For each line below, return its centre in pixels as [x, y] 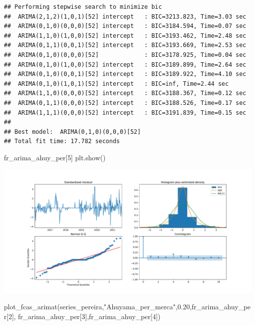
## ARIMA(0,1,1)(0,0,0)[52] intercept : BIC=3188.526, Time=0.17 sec [125, 103]
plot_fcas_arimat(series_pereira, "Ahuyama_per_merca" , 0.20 [97, 307]
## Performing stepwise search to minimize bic [83, 7]
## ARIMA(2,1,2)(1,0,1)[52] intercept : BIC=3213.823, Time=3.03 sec [125, 16]
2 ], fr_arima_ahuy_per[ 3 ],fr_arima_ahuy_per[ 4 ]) [85, 316]
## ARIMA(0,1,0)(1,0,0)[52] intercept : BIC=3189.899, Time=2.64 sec [125, 64]
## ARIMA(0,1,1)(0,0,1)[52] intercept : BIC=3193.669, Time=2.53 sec [125, 45]
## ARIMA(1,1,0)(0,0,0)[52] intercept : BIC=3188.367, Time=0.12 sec [125, 93]
